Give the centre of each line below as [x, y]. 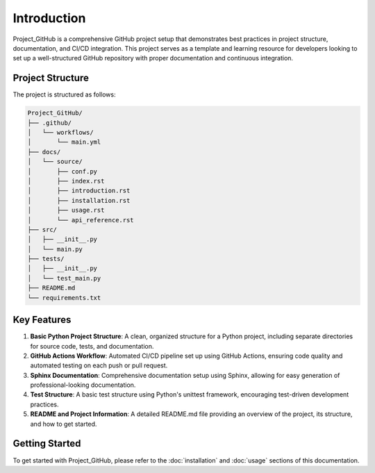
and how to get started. [64, 424]
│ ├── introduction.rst [79, 191]
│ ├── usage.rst [66, 210]
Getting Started [47, 443]
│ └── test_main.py [64, 278]
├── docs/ [44, 152]
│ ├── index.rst [66, 181]
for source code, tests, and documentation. [92, 346]
